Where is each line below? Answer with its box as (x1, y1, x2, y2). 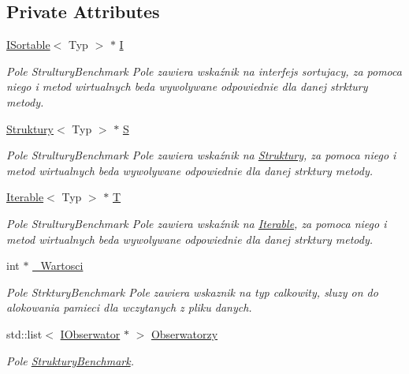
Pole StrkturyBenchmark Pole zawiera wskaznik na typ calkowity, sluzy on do (6, 283, 378, 300)
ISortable (6, 36, 50, 53)
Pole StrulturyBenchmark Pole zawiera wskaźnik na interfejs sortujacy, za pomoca (6, 62, 402, 79)
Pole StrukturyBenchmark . (6, 352, 134, 368)
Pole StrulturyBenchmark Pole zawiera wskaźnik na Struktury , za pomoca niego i (6, 147, 396, 163)
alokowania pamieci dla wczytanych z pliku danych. (6, 299, 252, 316)
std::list (6, 325, 43, 342)
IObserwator (60, 325, 121, 342)
